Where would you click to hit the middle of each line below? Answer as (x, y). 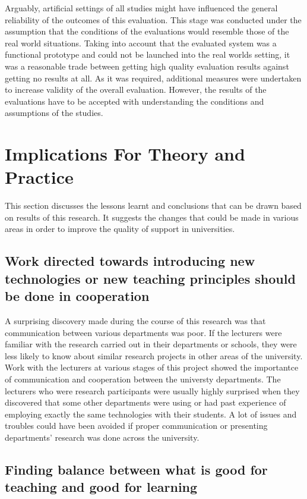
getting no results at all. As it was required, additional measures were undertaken (153, 78)
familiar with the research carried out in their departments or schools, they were (151, 344)
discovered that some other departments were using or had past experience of (145, 402)
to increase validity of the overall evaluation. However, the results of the (136, 90)
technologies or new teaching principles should (150, 278)
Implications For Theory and (125, 154)
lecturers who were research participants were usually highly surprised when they (152, 390)
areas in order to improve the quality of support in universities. (120, 229)
